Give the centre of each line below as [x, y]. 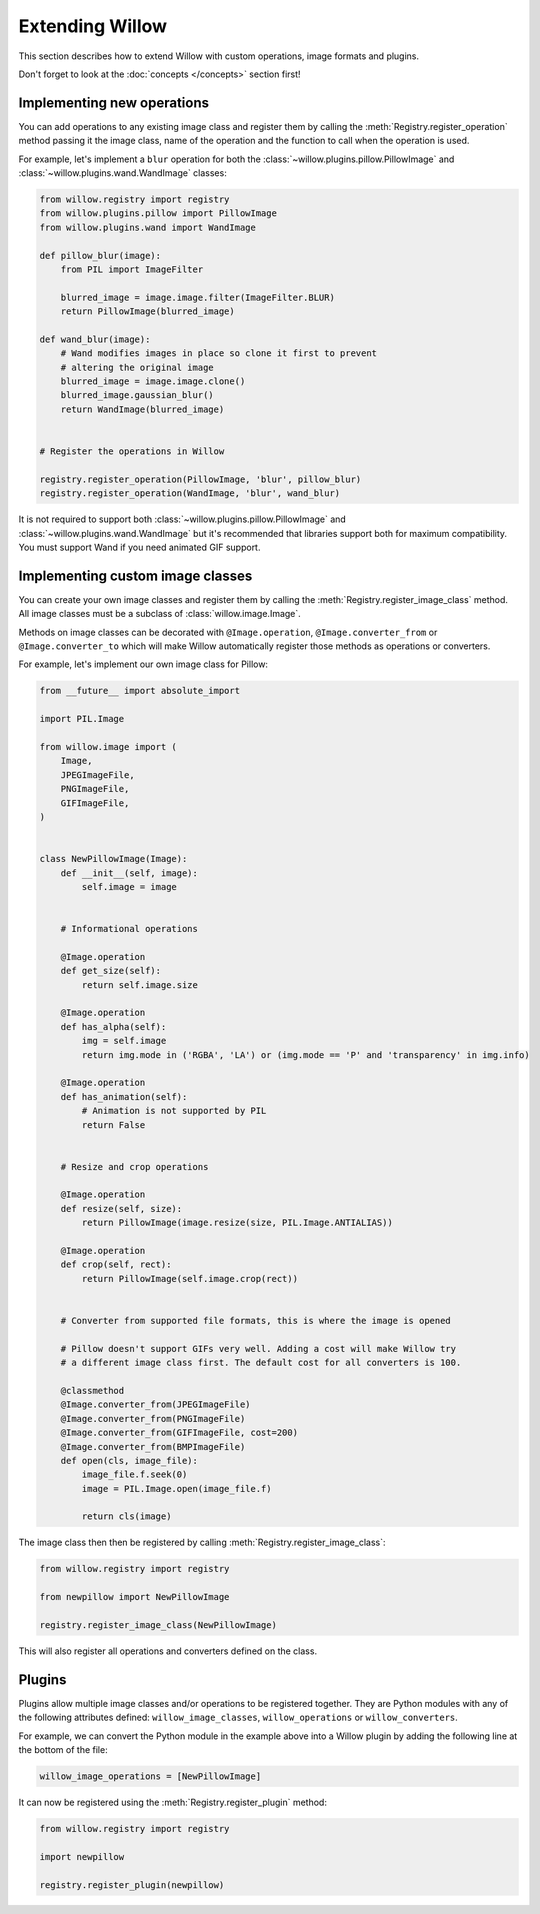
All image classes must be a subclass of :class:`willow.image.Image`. [160, 614]
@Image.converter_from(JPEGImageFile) [155, 1404]
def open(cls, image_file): [129, 1460]
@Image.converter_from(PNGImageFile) [153, 1418]
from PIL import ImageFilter [132, 269]
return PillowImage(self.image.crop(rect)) [190, 1278]
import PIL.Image [82, 719]
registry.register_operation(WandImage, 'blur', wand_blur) [190, 493]
